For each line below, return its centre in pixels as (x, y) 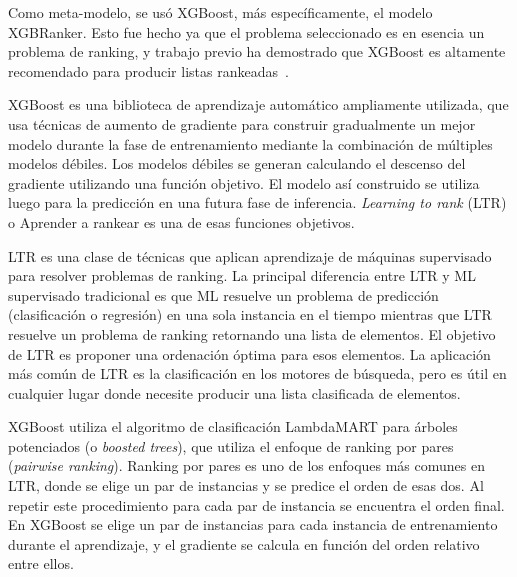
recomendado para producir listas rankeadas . (148, 70)
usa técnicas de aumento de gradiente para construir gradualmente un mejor (242, 123)
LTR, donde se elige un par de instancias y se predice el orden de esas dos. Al (246, 485)
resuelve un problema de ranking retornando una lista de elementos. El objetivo (252, 333)
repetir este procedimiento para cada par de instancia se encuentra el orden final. (256, 504)
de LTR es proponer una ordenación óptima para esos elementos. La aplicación (249, 353)
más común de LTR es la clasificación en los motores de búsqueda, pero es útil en (257, 373)
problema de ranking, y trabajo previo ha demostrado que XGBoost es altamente (257, 51)
